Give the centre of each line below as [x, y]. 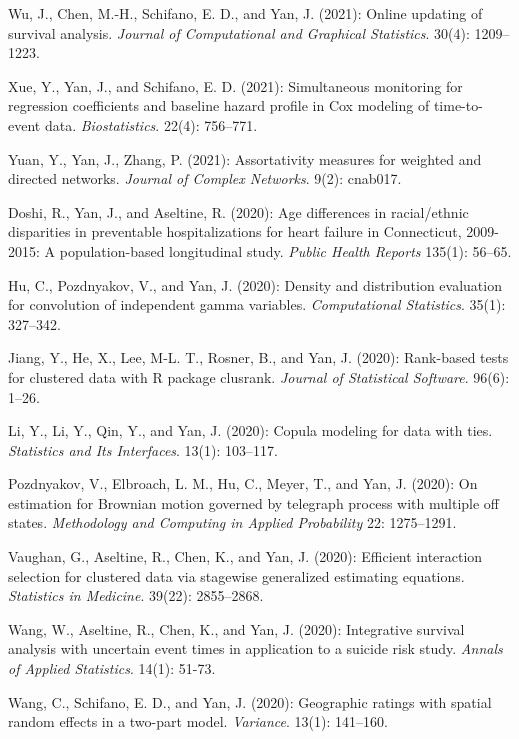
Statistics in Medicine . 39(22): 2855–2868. [136, 595]
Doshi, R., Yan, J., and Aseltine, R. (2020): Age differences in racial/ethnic [238, 211]
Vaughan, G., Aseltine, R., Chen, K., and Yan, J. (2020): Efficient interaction [245, 556]
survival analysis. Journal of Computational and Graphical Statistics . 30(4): [239, 32]
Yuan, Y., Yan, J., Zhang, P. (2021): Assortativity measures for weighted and [245, 158]
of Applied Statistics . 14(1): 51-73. [112, 668]
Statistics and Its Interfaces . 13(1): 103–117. [143, 449]
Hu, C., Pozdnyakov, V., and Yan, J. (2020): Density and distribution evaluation [255, 284]
